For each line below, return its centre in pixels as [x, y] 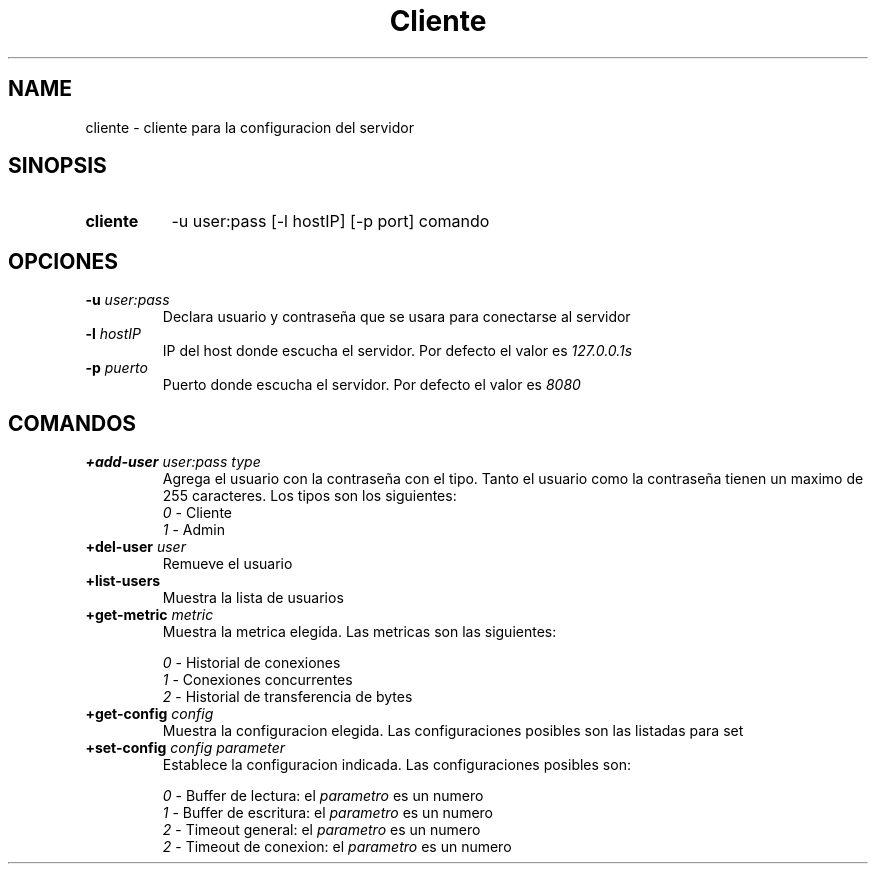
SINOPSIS [57, 166]
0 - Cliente [197, 513]
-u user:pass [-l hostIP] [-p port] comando [330, 221]
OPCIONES [63, 261]
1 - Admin [193, 530]
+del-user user [135, 547]
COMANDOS [72, 423]
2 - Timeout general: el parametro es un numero [321, 830]
